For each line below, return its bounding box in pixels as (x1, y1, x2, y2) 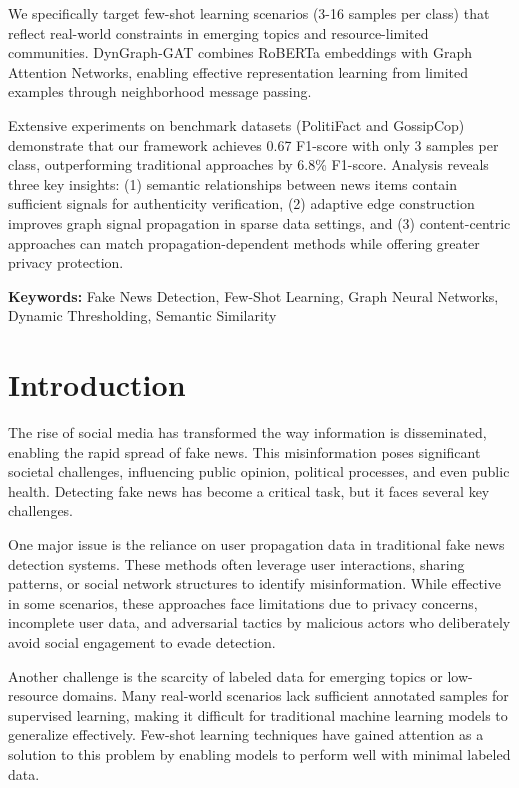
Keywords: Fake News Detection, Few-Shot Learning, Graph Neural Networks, (8, 285, 499, 306)
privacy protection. (8, 252, 124, 273)
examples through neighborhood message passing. (8, 81, 312, 102)
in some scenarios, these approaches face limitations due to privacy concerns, (8, 592, 478, 613)
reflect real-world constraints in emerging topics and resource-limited (8, 22, 429, 43)
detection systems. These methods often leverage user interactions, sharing (8, 553, 465, 574)
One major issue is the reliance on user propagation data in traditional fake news (8, 534, 505, 554)
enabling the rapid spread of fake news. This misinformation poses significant (8, 441, 481, 462)
